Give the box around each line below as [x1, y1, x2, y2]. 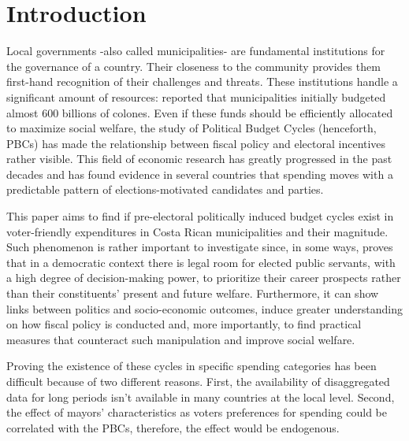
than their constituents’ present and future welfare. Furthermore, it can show [6, 285, 379, 302]
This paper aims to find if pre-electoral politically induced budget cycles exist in [6, 208, 394, 224]
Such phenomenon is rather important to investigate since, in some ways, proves [6, 239, 393, 255]
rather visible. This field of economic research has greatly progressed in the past [6, 150, 392, 167]
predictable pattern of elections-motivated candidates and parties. [6, 181, 324, 198]
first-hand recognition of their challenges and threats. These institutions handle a [6, 73, 398, 90]
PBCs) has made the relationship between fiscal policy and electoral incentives [6, 135, 386, 151]
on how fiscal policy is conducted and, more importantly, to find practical [6, 316, 362, 332]
